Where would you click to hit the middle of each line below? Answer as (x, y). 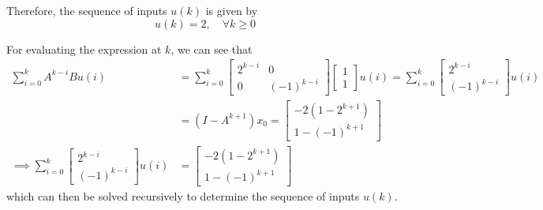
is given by (232, 10)
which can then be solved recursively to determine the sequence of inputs (183, 196)
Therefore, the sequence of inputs (87, 10)
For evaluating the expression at (84, 49)
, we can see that (212, 49)
